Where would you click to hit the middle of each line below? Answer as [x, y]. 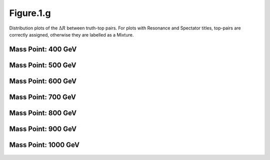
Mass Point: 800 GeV [43, 113]
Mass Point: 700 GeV [42, 97]
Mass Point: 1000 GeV [44, 145]
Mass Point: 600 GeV [43, 81]
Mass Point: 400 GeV [43, 49]
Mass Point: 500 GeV [43, 65]
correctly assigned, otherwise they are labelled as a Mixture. [71, 34]
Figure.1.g [30, 13]
